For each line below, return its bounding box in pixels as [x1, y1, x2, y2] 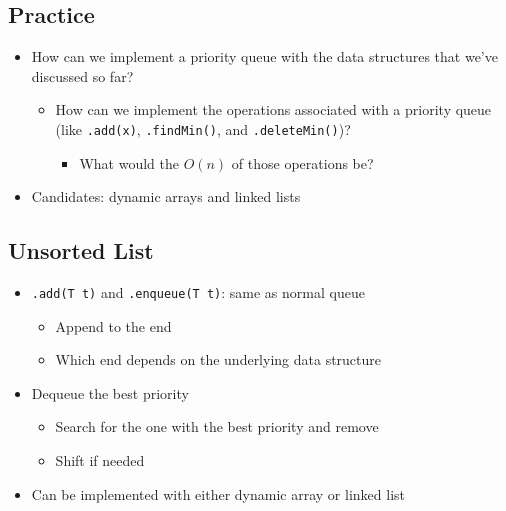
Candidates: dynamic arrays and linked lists [31, 186, 301, 207]
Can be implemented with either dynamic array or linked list [31, 483, 405, 504]
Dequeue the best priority [31, 382, 189, 403]
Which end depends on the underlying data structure [55, 349, 382, 370]
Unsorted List [8, 235, 154, 266]
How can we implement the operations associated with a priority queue [55, 99, 492, 120]
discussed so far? [31, 65, 134, 86]
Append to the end [55, 315, 172, 336]
